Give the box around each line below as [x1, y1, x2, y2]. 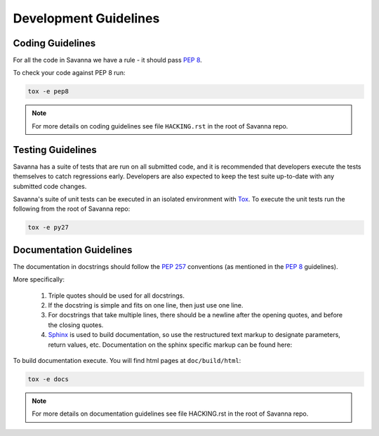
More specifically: [13, 275, 65, 284]
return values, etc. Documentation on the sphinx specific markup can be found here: [48, 341, 293, 349]
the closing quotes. [48, 320, 104, 329]
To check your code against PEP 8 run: [13, 69, 126, 77]
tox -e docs [27, 375, 69, 383]
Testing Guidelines [13, 144, 98, 156]
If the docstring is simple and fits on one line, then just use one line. [48, 300, 244, 309]
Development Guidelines [13, 11, 160, 26]
